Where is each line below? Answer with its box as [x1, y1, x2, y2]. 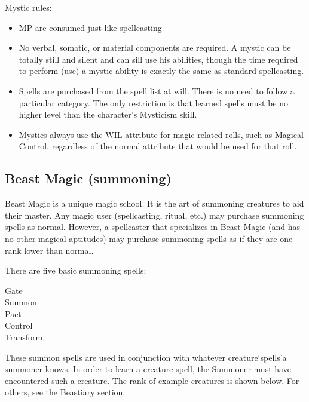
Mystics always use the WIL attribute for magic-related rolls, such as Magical [19, 128, 304, 140]
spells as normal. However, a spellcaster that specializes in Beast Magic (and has [5, 220, 301, 233]
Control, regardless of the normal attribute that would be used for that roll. [19, 140, 297, 152]
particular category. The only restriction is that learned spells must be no [19, 96, 288, 109]
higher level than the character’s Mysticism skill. [19, 108, 197, 121]
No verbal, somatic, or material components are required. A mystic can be [19, 41, 291, 54]
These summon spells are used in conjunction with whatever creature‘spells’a [5, 351, 287, 363]
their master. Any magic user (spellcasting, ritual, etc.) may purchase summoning [5, 208, 304, 221]
